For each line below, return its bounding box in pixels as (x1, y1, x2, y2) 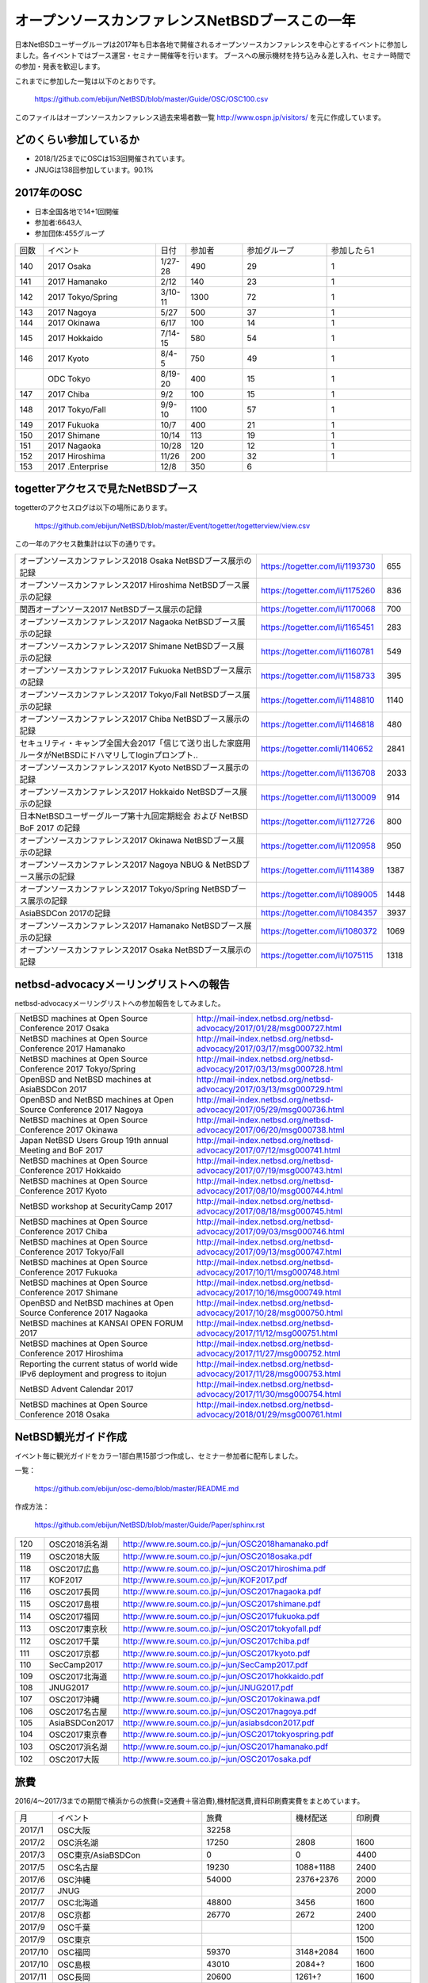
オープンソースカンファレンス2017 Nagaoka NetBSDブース (19, 616, 238, 627)
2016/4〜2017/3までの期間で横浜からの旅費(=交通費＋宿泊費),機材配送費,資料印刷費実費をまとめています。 (14, 1797, 365, 1806)
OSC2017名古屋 (48, 1706, 108, 1717)
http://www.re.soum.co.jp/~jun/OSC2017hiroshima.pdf (123, 1563, 327, 1574)
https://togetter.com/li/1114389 (260, 865, 375, 876)
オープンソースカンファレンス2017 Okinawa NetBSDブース (19, 834, 237, 846)
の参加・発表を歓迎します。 (14, 62, 105, 71)
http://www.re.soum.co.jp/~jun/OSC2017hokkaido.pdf (123, 1670, 324, 1682)
